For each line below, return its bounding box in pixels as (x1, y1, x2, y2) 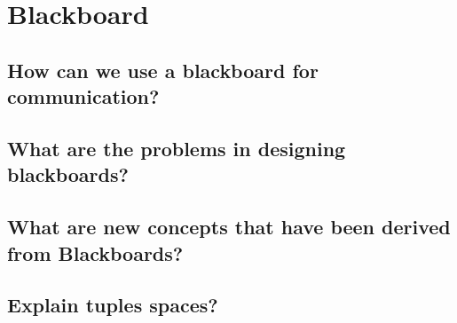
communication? (7, 83, 160, 110)
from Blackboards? (7, 239, 184, 266)
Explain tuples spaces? (7, 291, 218, 319)
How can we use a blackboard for (7, 56, 319, 83)
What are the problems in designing (7, 134, 346, 161)
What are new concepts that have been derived (7, 213, 451, 240)
